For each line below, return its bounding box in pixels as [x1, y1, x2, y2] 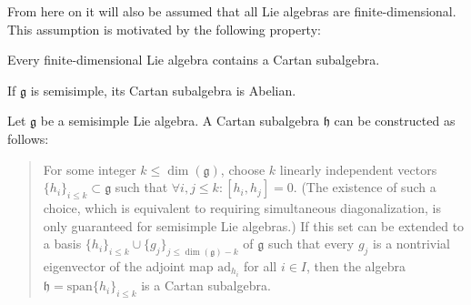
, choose [220, 159, 266, 178]
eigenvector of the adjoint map [43, 257, 214, 275]
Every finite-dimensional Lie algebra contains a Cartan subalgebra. [7, 50, 380, 69]
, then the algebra [306, 257, 406, 275]
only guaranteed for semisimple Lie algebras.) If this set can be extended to [43, 216, 465, 235]
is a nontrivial [373, 234, 450, 253]
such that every [268, 234, 355, 253]
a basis [43, 234, 82, 253]
